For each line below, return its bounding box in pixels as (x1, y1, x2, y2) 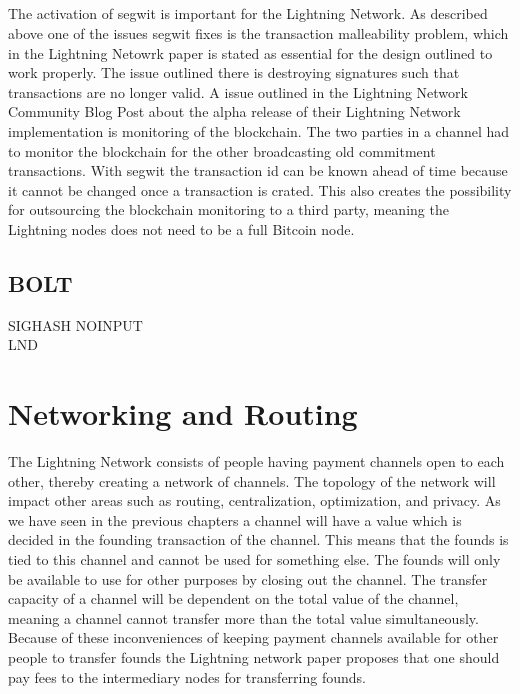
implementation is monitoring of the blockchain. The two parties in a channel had (8, 120, 510, 141)
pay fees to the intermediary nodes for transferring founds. (8, 666, 366, 687)
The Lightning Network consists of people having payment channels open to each (8, 451, 505, 472)
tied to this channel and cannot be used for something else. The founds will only (8, 548, 501, 569)
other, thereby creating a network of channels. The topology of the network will (8, 470, 496, 491)
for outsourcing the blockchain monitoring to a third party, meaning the (8, 199, 449, 220)
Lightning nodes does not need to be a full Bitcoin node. (8, 218, 355, 239)
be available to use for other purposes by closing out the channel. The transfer (8, 568, 488, 589)
